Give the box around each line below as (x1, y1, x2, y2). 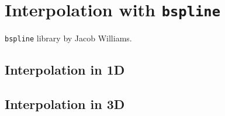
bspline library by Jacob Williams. (5, 32, 132, 44)
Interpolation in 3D (5, 95, 125, 113)
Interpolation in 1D (5, 61, 125, 79)
